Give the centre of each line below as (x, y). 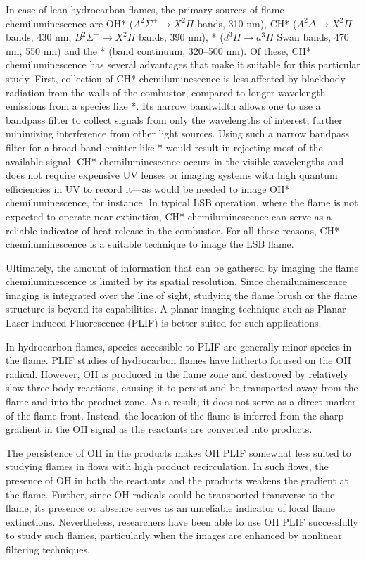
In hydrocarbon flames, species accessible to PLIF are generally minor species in (179, 346)
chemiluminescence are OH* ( (70, 23)
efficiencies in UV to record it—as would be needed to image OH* (148, 188)
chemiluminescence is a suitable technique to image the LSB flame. (150, 244)
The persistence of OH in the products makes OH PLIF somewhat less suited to (178, 452)
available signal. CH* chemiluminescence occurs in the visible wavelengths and (175, 161)
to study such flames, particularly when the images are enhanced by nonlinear (174, 535)
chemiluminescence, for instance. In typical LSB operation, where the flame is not (182, 202)
